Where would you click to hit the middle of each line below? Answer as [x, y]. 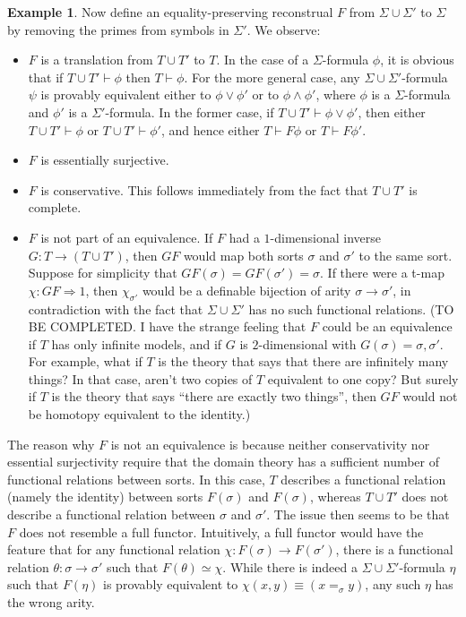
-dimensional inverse [326, 237]
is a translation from [97, 60]
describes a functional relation [363, 479]
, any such [393, 584]
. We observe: [284, 29]
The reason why [51, 444]
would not [430, 396]
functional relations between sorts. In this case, [136, 479]
